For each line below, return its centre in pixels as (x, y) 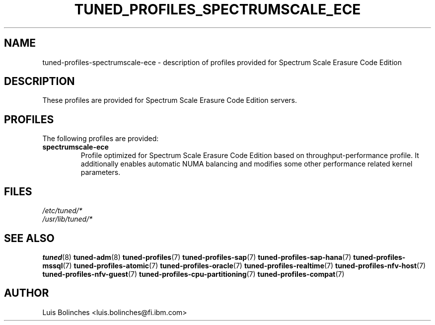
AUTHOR (27, 293)
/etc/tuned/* (62, 211)
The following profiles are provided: (101, 139)
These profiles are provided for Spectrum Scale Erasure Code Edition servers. (170, 100)
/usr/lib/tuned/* (68, 219)
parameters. (101, 172)
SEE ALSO (29, 238)
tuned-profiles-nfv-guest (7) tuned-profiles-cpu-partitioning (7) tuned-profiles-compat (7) (193, 274)
